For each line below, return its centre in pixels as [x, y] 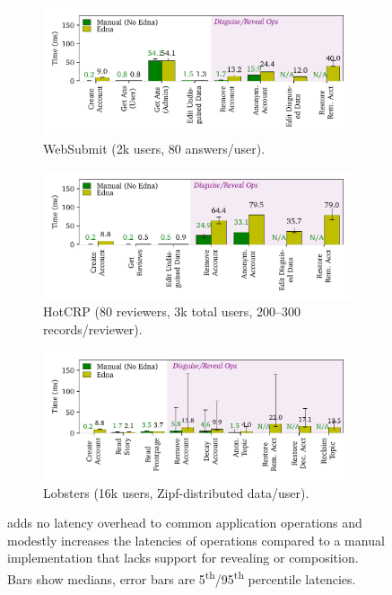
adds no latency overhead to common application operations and [185, 523]
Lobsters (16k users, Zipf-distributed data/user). [176, 492]
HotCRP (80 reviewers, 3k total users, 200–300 [172, 311]
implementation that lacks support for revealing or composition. [183, 558]
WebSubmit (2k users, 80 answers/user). [154, 148]
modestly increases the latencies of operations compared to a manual [196, 540]
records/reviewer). [93, 329]
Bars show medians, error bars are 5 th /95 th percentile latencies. [182, 577]
